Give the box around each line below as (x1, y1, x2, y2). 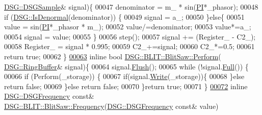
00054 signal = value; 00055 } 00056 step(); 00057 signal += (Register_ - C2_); (4, 31, 256, 42)
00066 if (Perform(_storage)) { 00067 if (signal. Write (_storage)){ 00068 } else (4, 71, 245, 82)
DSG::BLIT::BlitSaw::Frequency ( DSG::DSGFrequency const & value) (4, 100, 219, 111)
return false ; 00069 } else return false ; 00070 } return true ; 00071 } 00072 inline (4, 81, 248, 91)
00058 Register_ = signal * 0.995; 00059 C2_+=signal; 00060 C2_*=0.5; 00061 (4, 41, 255, 52)
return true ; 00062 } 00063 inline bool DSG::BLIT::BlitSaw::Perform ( (4, 51, 221, 61)
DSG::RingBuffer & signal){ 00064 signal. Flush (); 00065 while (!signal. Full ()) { (4, 61, 249, 71)
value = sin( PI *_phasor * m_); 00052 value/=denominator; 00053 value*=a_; (4, 21, 251, 32)
